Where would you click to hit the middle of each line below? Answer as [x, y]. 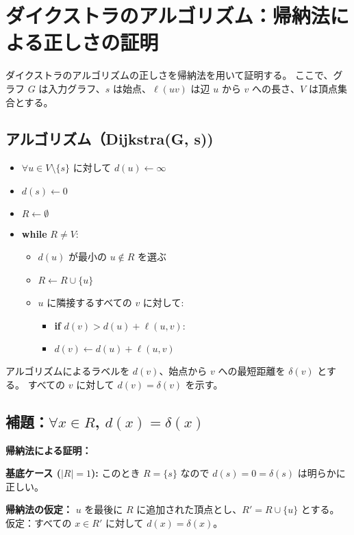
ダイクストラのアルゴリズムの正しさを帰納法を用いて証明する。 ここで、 [169, 75]
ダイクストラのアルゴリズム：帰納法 [168, 15]
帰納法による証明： [49, 450]
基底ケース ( [33, 473]
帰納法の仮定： [39, 509]
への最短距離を [252, 371]
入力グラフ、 [77, 88]
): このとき [116, 473]
